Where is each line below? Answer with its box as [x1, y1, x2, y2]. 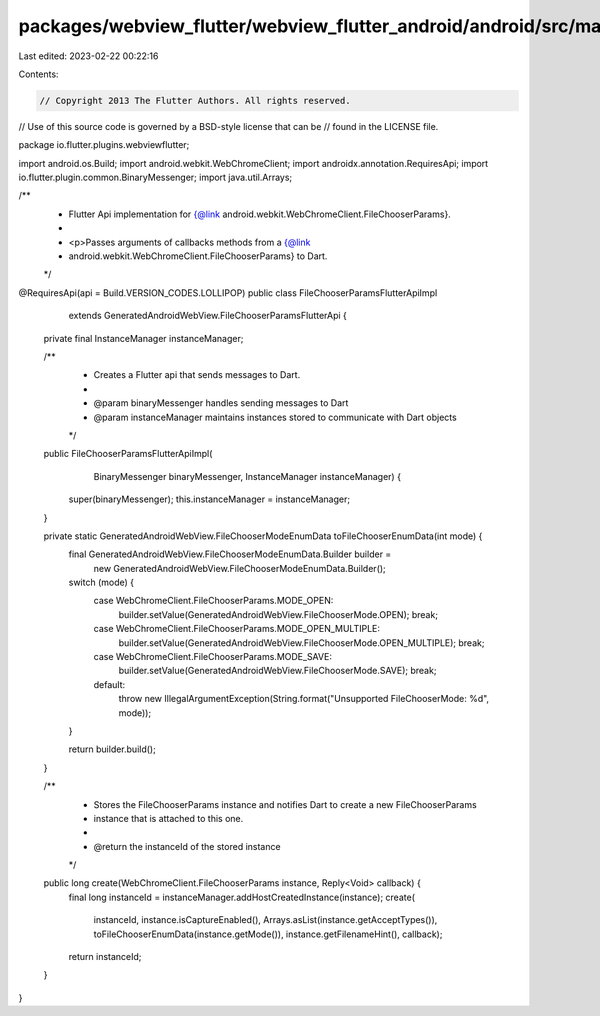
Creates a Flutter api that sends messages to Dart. [93, 369, 301, 381]
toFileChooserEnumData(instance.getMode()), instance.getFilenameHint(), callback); [93, 928, 443, 940]
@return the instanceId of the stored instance [93, 840, 281, 852]
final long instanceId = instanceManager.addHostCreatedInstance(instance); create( [68, 891, 415, 903]
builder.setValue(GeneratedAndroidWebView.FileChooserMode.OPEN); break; [118, 608, 439, 620]
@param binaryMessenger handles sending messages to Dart [93, 397, 349, 409]
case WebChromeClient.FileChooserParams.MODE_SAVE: [93, 651, 332, 663]
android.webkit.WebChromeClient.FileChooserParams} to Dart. [68, 250, 328, 262]
